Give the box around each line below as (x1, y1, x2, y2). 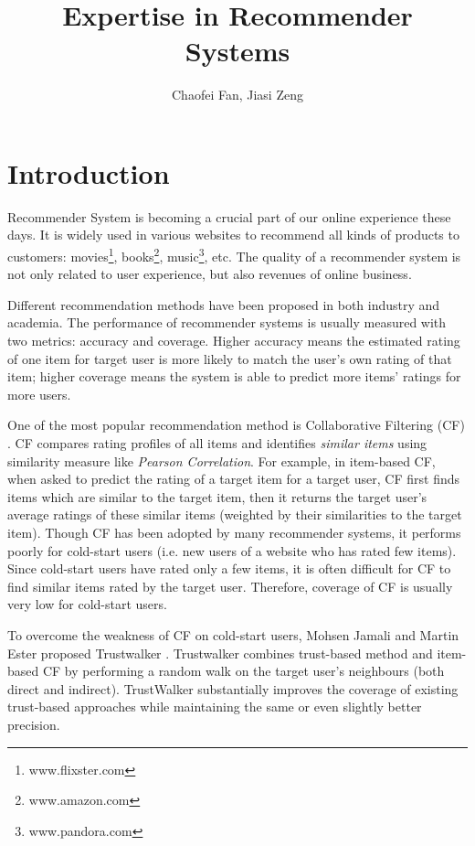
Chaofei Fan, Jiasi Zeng (172, 85, 303, 104)
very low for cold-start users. (7, 594, 167, 614)
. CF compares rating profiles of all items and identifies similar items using (7, 434, 427, 453)
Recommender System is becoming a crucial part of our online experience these (7, 207, 451, 226)
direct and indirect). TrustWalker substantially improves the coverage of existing (7, 679, 459, 698)
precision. (7, 714, 60, 734)
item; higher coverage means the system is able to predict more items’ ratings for (7, 367, 461, 386)
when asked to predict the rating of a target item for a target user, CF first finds (7, 469, 460, 488)
